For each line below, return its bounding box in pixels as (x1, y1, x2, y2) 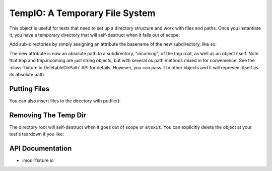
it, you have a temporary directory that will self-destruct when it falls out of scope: (9, 32, 180, 38)
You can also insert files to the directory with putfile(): (9, 98, 121, 104)
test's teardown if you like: (9, 131, 64, 137)
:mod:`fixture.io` (22, 157, 55, 163)
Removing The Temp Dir (9, 111, 87, 119)
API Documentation (9, 144, 72, 152)
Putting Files (9, 84, 50, 93)
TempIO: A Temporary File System (9, 8, 156, 19)
